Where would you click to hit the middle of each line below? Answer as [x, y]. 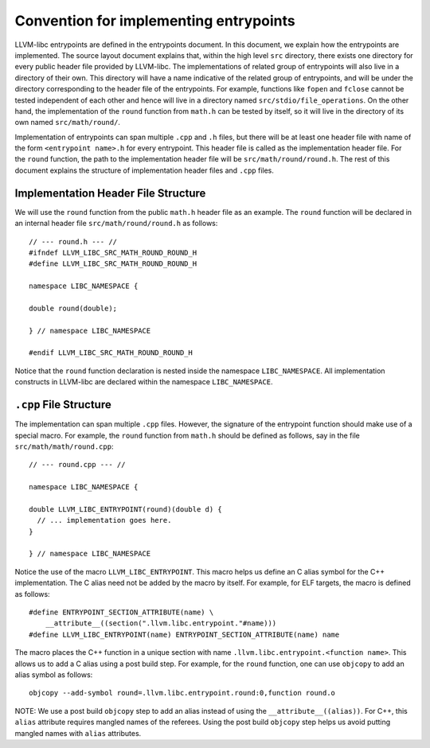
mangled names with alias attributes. [78, 733]
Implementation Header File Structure [110, 193]
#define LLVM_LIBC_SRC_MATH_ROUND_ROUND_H [113, 264]
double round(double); [73, 308]
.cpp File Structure [63, 405]
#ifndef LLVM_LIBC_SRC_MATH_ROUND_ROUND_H [113, 252]
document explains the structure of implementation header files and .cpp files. [145, 170]
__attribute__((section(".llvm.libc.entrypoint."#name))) [161, 623]
